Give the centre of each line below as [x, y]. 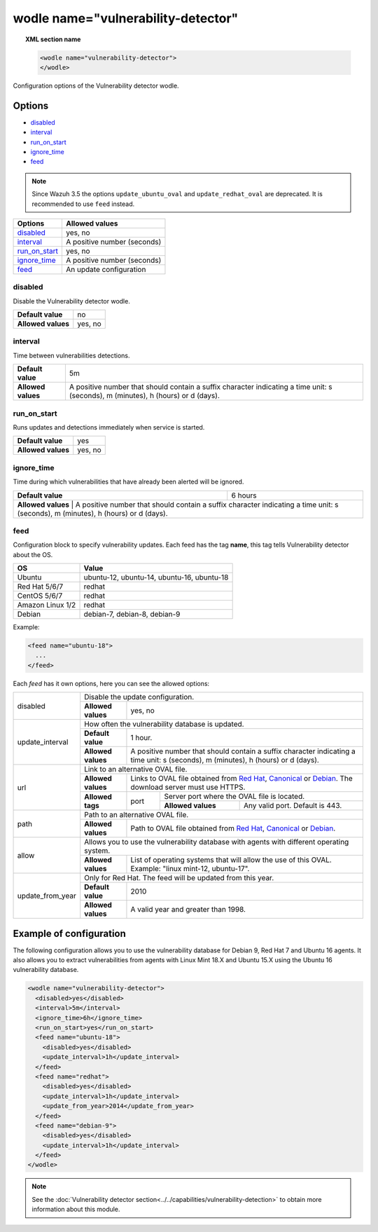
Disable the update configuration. [139, 697]
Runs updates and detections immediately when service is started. [109, 427]
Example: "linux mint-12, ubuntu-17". [190, 869]
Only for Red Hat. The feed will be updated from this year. [179, 878]
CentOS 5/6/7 [40, 596]
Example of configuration [69, 933]
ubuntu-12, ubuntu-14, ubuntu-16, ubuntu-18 [156, 577]
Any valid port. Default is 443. [293, 806]
